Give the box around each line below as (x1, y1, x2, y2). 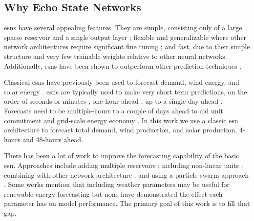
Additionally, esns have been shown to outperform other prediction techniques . (4, 60, 242, 71)
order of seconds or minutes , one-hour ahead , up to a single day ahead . (4, 96, 223, 106)
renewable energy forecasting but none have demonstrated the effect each (4, 188, 223, 199)
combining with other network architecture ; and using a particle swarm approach (4, 169, 249, 180)
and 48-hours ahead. (22, 134, 84, 144)
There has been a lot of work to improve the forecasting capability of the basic (4, 150, 239, 161)
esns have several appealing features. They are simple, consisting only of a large (4, 22, 242, 33)
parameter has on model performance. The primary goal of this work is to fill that (4, 198, 250, 208)
